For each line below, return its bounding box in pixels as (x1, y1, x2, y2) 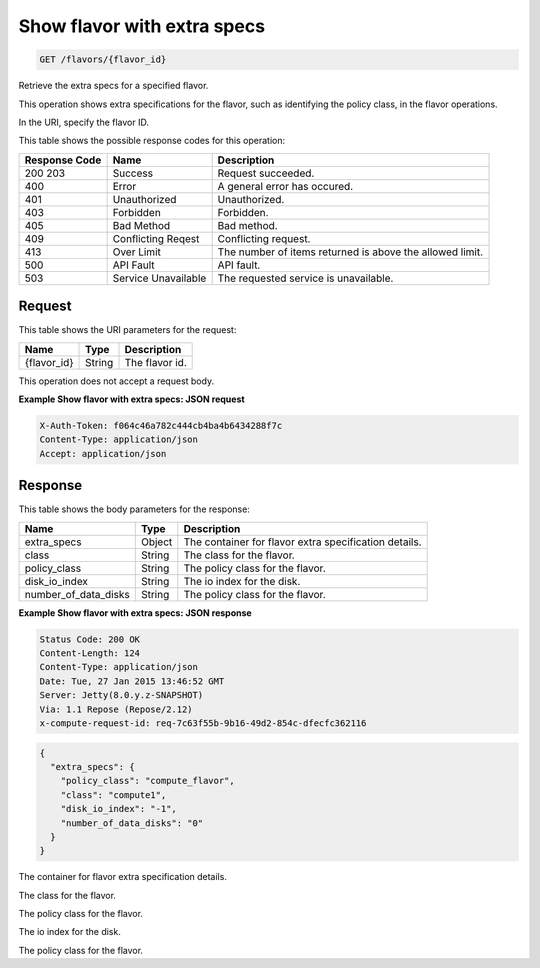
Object (140, 535, 173, 549)
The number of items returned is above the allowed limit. (217, 245, 484, 259)
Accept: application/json (39, 448, 167, 459)
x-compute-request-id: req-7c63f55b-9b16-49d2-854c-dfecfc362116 (39, 717, 367, 729)
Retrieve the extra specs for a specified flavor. (18, 80, 209, 92)
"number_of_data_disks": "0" (60, 817, 204, 829)
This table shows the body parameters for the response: (18, 503, 250, 515)
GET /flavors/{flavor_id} (39, 54, 167, 65)
